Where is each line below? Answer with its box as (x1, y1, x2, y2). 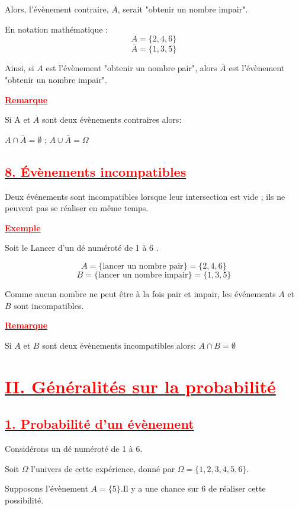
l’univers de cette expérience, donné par (31, 462, 175, 474)
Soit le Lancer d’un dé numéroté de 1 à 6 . (5, 241, 159, 254)
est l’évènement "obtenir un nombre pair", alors (46, 62, 217, 74)
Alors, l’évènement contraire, (5, 3, 109, 15)
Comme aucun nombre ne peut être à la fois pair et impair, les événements (5, 287, 276, 299)
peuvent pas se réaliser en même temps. (5, 202, 149, 214)
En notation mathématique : (5, 23, 108, 35)
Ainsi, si (5, 62, 34, 74)
